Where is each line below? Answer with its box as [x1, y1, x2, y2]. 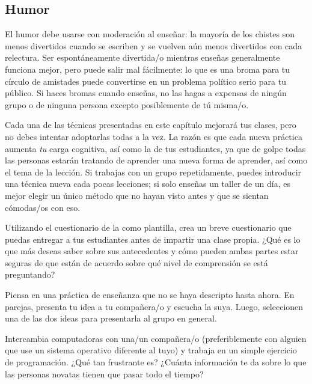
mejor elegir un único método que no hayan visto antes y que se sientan [5, 189, 269, 201]
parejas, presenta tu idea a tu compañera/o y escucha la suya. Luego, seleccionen [5, 300, 304, 312]
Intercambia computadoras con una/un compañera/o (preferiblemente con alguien [5, 332, 307, 344]
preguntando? [5, 268, 55, 281]
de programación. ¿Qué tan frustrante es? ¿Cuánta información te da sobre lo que [5, 356, 307, 368]
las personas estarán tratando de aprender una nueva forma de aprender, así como [5, 154, 308, 166]
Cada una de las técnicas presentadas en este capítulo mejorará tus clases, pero [5, 118, 296, 131]
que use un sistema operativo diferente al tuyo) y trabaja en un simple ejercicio [5, 344, 297, 356]
